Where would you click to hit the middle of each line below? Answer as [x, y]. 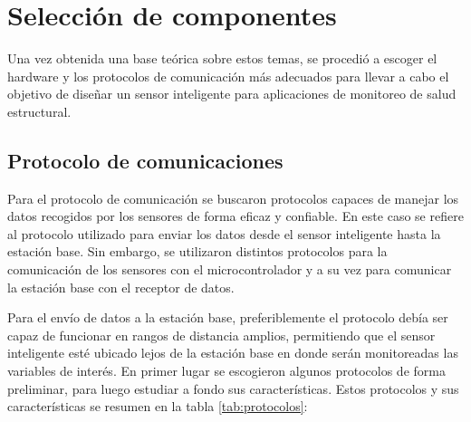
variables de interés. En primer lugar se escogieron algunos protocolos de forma [226, 371]
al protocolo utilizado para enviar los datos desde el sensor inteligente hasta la [224, 233]
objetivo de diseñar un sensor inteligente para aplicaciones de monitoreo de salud [232, 94]
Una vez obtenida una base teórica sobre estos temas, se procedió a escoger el [222, 58]
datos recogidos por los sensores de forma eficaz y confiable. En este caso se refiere [235, 216]
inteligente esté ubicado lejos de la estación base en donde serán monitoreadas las [233, 353]
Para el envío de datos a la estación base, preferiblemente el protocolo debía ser [228, 317]
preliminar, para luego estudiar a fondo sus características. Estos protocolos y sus [233, 388]
